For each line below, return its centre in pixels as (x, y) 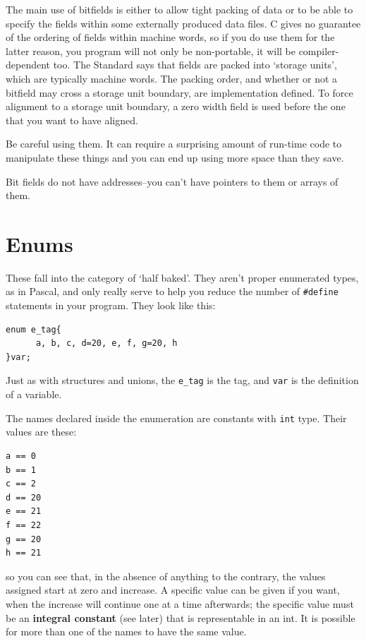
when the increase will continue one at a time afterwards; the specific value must (180, 603)
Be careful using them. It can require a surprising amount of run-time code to (174, 144)
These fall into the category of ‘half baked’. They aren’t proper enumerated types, (182, 277)
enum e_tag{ (33, 329)
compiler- (319, 50)
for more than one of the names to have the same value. (126, 631)
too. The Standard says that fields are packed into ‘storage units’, (195, 65)
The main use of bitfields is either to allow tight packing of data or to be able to (179, 9)
